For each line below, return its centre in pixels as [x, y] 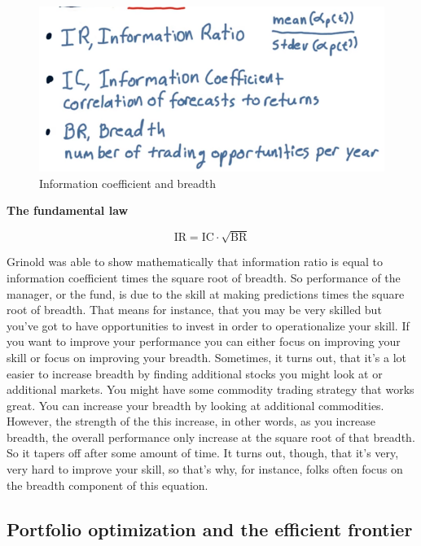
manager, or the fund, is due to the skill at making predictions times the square [206, 293]
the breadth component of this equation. [107, 485]
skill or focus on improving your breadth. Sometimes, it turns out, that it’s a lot [207, 357]
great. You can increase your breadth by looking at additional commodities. [195, 405]
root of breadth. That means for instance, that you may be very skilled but [194, 310]
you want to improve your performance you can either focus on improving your [204, 341]
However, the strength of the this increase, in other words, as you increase [191, 421]
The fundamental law [68, 210]
